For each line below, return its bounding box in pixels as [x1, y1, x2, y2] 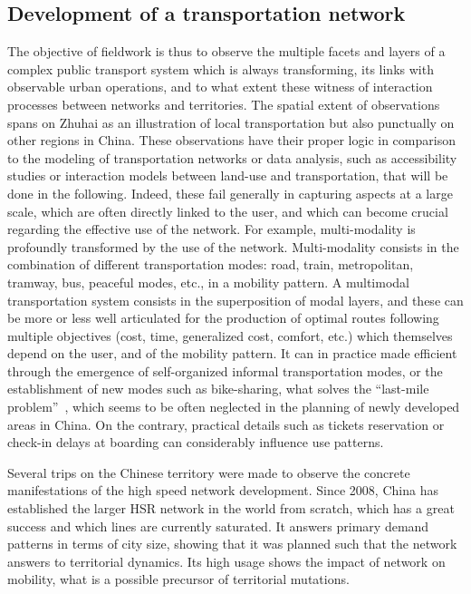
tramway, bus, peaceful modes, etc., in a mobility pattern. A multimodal [7, 272, 409, 291]
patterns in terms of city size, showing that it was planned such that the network [7, 534, 457, 553]
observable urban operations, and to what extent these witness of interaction [7, 77, 433, 96]
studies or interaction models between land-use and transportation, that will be [7, 166, 448, 185]
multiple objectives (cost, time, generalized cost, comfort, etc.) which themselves [7, 326, 453, 345]
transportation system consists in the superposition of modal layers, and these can [7, 290, 464, 309]
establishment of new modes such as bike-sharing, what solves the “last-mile [7, 379, 429, 398]
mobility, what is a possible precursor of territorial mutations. [7, 570, 350, 589]
